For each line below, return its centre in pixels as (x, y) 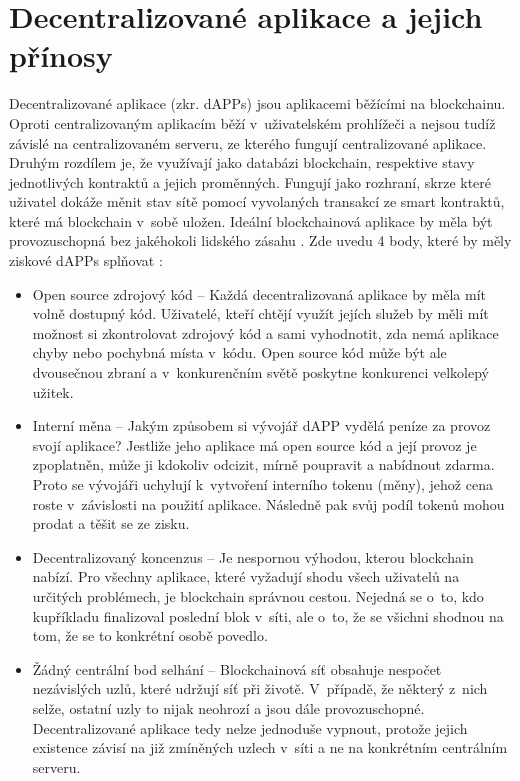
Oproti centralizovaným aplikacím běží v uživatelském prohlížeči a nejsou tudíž (252, 122)
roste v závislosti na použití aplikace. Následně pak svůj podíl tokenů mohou (268, 503)
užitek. (53, 391)
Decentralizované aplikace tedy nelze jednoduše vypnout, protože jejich (250, 727)
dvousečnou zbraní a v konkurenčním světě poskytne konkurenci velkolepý (260, 372)
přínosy (61, 55)
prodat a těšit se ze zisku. (111, 523)
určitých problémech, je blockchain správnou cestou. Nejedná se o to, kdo (258, 595)
